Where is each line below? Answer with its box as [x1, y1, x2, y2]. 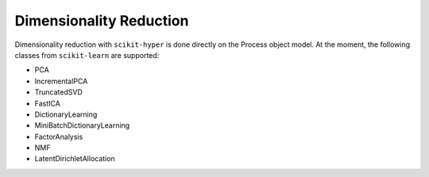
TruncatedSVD [34, 87, 83, 97]
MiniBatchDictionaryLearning [34, 121, 130, 130]
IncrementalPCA [34, 76, 88, 86]
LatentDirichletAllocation [34, 154, 115, 164]
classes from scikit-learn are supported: [14, 50, 160, 60]
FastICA [34, 98, 61, 108]
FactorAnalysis [34, 132, 83, 141]
